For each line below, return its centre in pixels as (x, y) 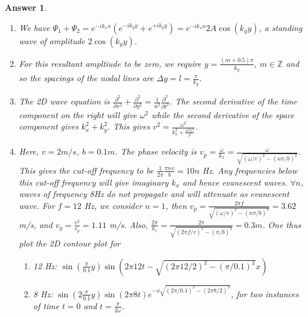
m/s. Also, (129, 224)
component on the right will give (78, 114)
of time (46, 305)
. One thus (282, 224)
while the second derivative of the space (223, 114)
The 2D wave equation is (64, 101)
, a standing (280, 27)
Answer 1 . (26, 7)
